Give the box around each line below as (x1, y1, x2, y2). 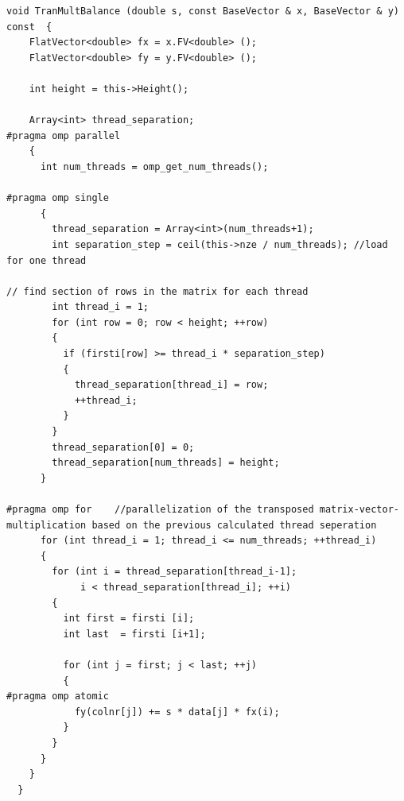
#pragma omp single (6, 192, 109, 204)
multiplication (6, 519, 87, 531)
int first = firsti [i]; (63, 613, 195, 625)
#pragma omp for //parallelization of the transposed (6, 504, 314, 515)
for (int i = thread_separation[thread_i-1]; (52, 566, 297, 578)
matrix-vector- (319, 504, 399, 515)
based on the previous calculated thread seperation (91, 519, 377, 531)
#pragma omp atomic (6, 691, 109, 702)
